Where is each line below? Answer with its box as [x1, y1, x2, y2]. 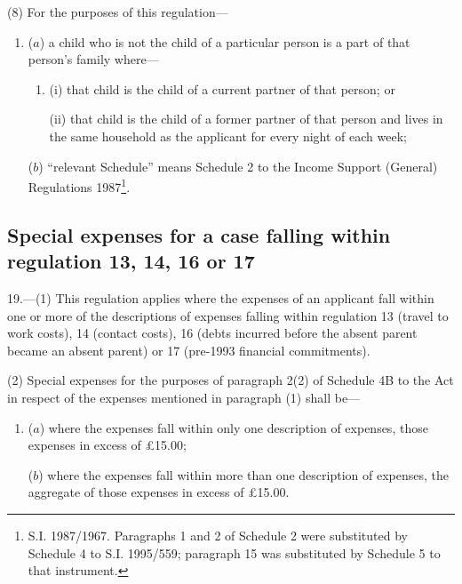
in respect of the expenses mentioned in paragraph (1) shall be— [7, 388, 361, 406]
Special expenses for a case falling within [7, 220, 391, 248]
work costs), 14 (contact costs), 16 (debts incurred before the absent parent [7, 324, 418, 342]
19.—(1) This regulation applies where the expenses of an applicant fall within [7, 289, 434, 307]
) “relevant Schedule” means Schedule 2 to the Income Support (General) [38, 156, 438, 175]
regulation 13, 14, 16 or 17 [7, 247, 255, 275]
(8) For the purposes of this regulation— [7, 3, 228, 20]
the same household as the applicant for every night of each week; [49, 126, 407, 145]
